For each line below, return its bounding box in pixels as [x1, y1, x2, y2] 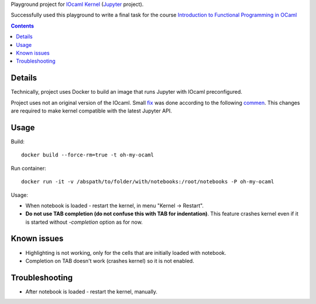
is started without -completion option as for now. [25, 218, 143, 226]
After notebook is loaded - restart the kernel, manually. [25, 288, 158, 295]
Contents [11, 22, 35, 29]
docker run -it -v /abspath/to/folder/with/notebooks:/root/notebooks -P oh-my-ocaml [21, 179, 274, 185]
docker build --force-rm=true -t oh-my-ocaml [21, 152, 154, 158]
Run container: [11, 165, 46, 172]
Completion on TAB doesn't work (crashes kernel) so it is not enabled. [25, 257, 194, 264]
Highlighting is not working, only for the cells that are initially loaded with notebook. [25, 249, 226, 256]
